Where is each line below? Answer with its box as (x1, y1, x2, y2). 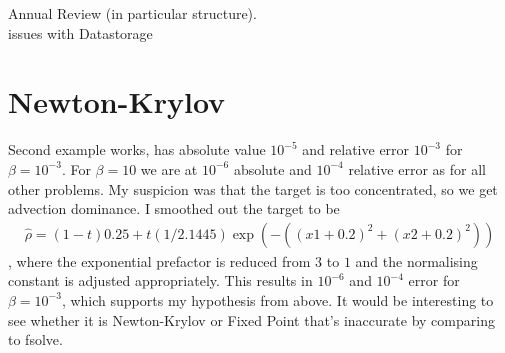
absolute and (233, 158, 312, 179)
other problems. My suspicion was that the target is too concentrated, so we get (8, 178, 498, 199)
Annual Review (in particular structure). (8, 3, 257, 23)
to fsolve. (8, 329, 63, 350)
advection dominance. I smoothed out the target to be (8, 198, 340, 219)
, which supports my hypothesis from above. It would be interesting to (61, 289, 494, 310)
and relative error (302, 139, 410, 160)
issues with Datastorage (8, 22, 153, 43)
